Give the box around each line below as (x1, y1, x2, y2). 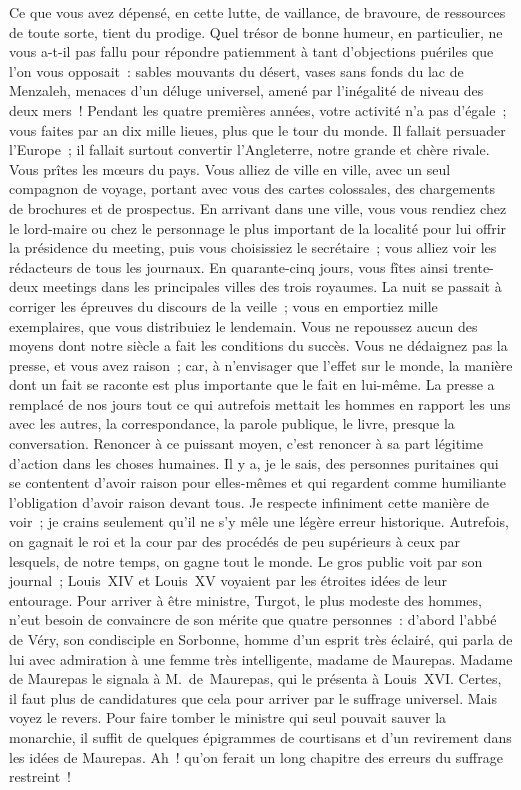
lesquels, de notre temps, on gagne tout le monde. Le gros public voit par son (9, 550, 483, 571)
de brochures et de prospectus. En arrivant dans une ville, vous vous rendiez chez (9, 197, 507, 218)
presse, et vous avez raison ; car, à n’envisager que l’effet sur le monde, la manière (9, 354, 513, 375)
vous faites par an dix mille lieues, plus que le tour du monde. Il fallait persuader (9, 119, 506, 140)
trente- (452, 256, 494, 277)
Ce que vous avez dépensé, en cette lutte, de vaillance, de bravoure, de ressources (9, 2, 506, 22)
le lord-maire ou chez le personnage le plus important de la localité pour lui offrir (9, 217, 507, 238)
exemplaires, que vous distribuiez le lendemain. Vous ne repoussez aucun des (9, 315, 478, 336)
